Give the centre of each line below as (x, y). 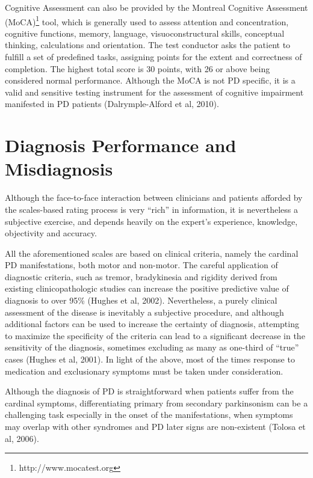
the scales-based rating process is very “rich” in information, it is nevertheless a (151, 209)
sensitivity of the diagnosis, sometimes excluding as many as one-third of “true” (152, 347)
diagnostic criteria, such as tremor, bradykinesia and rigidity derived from (141, 276)
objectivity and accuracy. (51, 233)
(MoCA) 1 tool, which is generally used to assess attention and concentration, (147, 20)
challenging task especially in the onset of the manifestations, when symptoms (149, 415)
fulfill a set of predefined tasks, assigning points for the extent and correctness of (153, 57)
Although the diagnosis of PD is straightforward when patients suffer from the (149, 391)
